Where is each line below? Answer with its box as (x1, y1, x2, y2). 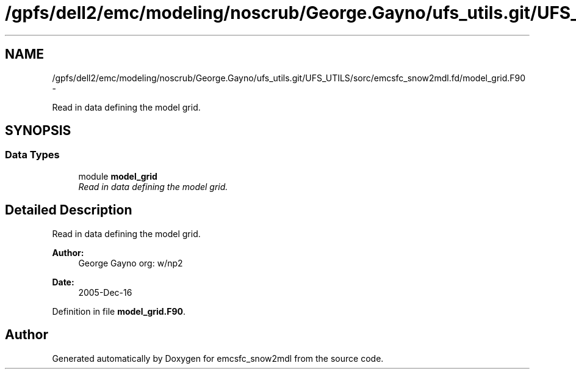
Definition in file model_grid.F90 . (52, 306, 186, 317)
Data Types (5, 148, 60, 161)
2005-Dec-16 (78, 287, 132, 298)
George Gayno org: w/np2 (78, 257, 183, 268)
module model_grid (78, 170, 157, 182)
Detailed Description (5, 202, 132, 218)
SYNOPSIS (5, 123, 71, 139)
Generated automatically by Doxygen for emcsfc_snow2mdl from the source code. (52, 353, 384, 364)
